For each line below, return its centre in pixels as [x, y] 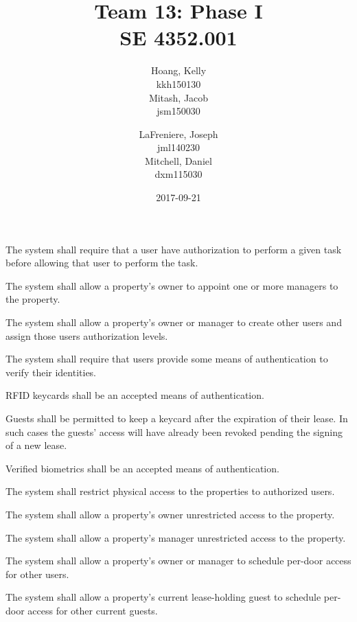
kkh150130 [178, 83]
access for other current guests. [93, 610]
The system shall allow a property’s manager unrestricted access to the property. [176, 537]
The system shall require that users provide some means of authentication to [167, 359]
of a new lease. [36, 445]
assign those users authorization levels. [87, 335]
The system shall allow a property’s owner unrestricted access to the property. [170, 514]
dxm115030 [178, 174]
